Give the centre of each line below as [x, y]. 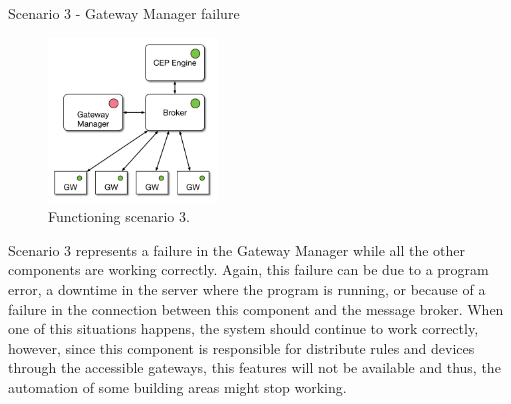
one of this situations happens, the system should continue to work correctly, [243, 328]
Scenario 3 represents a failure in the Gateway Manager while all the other [237, 249]
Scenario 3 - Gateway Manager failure [124, 13]
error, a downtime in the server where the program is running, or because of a [247, 288]
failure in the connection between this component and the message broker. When [256, 308]
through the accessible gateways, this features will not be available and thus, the [254, 367]
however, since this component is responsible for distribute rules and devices [241, 347]
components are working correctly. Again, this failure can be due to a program [248, 269]
